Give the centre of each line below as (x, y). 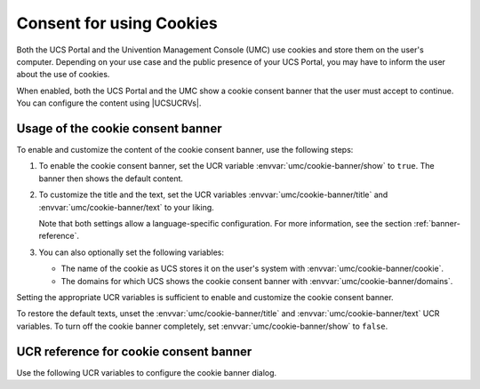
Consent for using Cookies (117, 23)
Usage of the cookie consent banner (119, 128)
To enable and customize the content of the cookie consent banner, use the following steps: (185, 150)
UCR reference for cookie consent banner (134, 351)
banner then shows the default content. (111, 179)
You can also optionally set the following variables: (131, 252)
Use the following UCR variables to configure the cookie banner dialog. (147, 372)
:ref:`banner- (437, 223)
